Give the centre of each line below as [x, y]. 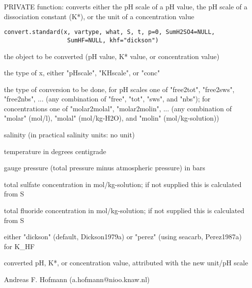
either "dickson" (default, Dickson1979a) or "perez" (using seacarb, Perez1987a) [123, 237]
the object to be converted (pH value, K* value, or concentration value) [112, 56]
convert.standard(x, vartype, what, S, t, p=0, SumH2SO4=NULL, [110, 32]
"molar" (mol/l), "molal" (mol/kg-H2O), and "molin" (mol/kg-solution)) [112, 118]
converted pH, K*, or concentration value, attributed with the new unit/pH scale [126, 263]
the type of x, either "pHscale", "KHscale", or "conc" [82, 73]
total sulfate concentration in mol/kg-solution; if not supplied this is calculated [123, 184]
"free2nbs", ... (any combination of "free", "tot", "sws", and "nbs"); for [107, 99]
